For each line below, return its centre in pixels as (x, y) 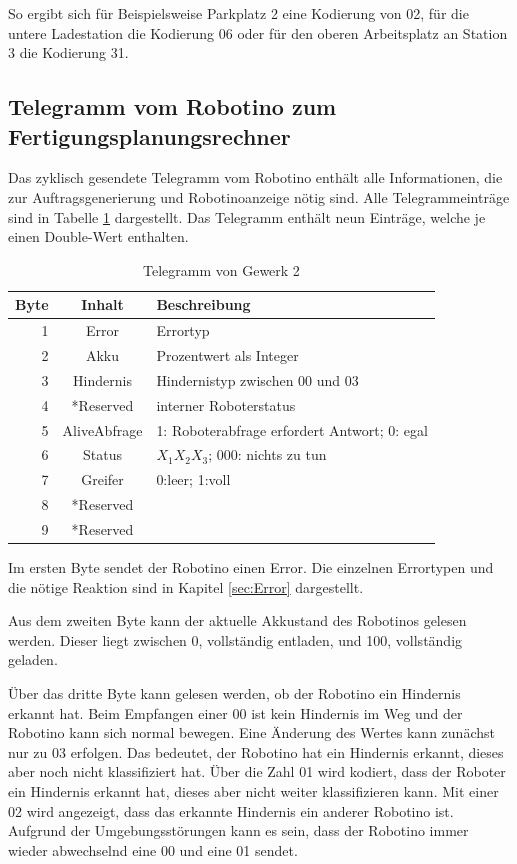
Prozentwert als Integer (227, 355)
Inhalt (102, 304)
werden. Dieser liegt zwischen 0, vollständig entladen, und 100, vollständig (235, 639)
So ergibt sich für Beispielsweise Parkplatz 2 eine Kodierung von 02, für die (238, 13)
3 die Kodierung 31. (68, 52)
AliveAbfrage (102, 429)
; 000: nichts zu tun (267, 454)
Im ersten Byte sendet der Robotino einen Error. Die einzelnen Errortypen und (251, 567)
